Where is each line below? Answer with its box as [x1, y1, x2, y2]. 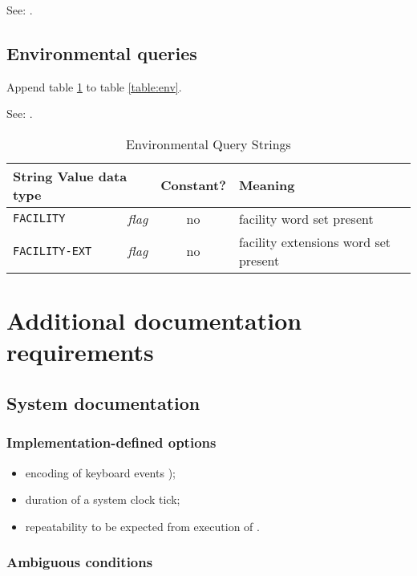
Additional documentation [6, 304, 302, 337]
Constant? [160, 176, 226, 195]
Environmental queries [6, 40, 197, 65]
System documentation [6, 390, 200, 415]
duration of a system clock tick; [25, 491, 180, 508]
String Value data [13, 166, 128, 185]
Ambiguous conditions [6, 552, 153, 572]
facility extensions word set [238, 232, 391, 251]
